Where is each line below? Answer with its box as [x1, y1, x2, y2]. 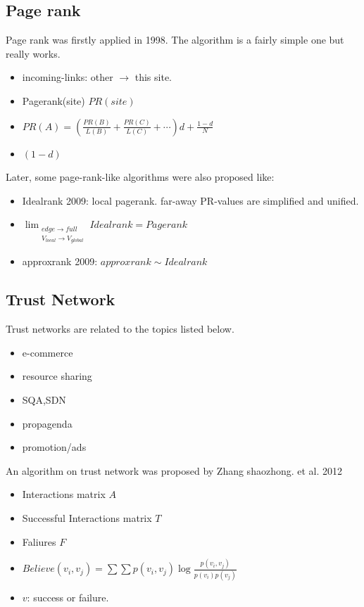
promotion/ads [22, 440, 87, 454]
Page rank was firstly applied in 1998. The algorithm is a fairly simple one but [6, 32, 344, 47]
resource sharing [22, 369, 92, 383]
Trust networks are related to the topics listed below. [6, 321, 234, 336]
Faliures [22, 534, 56, 549]
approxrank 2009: [22, 254, 98, 269]
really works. [6, 46, 61, 60]
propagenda [22, 416, 73, 430]
